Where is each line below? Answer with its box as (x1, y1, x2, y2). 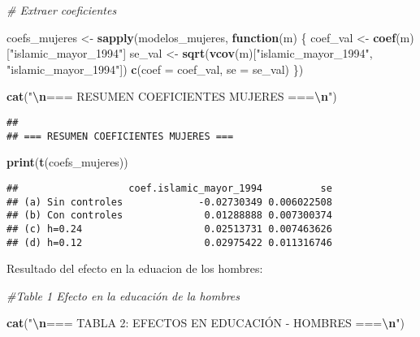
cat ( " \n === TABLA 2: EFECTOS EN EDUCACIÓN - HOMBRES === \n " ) (6, 314, 405, 331)
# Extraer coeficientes (6, 2, 117, 18)
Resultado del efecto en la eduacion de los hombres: (6, 260, 263, 277)
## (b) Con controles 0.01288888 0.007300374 (6, 210, 332, 222)
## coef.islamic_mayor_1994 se (6, 182, 332, 194)
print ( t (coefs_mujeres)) (6, 153, 128, 171)
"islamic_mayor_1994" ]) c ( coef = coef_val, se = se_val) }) (6, 60, 304, 77)
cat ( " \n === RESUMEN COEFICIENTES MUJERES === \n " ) (6, 88, 337, 105)
